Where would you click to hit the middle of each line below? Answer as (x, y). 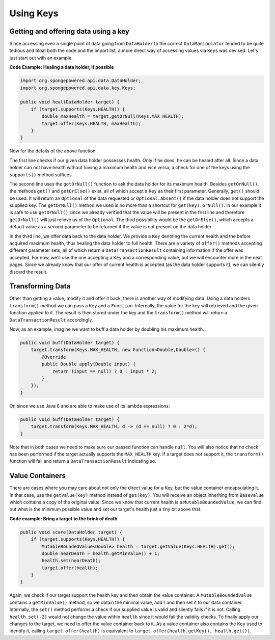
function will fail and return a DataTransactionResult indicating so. (83, 461)
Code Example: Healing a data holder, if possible (62, 67)
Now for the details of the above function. (53, 151)
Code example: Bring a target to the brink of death (63, 518)
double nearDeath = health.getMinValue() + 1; (101, 553)
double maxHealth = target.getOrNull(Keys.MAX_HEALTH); (113, 116)
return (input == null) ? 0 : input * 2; (105, 371)
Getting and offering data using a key (70, 31)
